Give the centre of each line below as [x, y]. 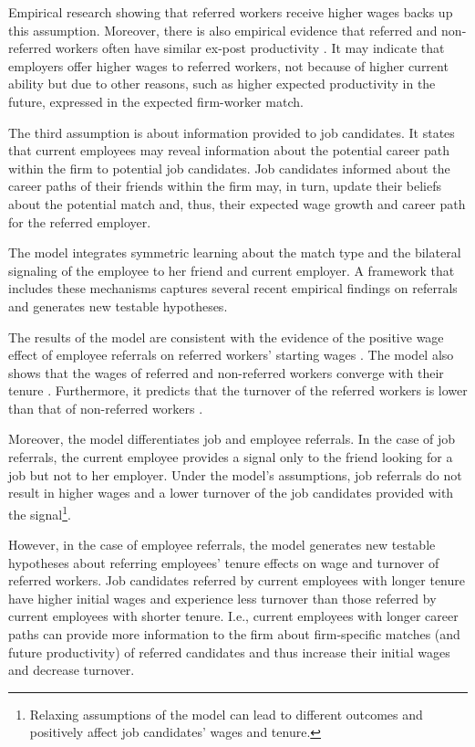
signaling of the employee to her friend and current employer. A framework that [232, 270]
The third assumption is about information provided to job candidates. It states [232, 132]
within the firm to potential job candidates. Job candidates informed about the [229, 168]
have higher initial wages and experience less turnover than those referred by [222, 598]
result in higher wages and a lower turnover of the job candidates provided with [231, 493]
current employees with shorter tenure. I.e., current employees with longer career [233, 616]
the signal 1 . [40, 512]
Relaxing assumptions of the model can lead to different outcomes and [226, 714]
